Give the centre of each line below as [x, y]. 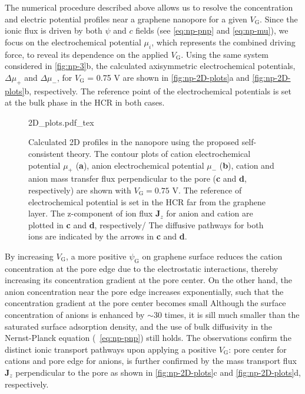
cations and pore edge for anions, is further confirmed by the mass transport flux [151, 361]
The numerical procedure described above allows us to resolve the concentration [149, 7]
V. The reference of [207, 190]
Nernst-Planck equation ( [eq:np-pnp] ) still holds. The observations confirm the [148, 338]
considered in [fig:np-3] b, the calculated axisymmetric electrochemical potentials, [150, 66]
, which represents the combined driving [223, 42]
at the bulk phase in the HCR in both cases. [85, 102]
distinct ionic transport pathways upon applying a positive [111, 349]
